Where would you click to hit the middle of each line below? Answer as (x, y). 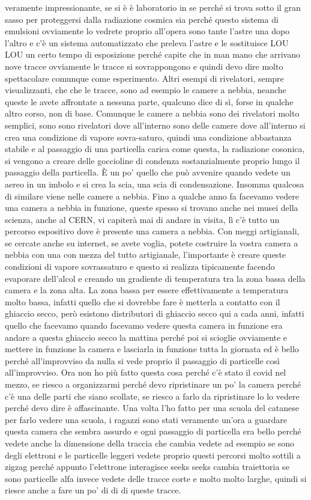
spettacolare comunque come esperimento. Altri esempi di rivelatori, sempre (144, 78)
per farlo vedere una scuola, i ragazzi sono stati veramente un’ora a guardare (146, 419)
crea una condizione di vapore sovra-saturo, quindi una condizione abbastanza (148, 137)
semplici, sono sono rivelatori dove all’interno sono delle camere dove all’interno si (155, 125)
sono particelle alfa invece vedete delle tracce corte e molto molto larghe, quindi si (156, 478)
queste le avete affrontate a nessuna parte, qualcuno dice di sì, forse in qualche (149, 101)
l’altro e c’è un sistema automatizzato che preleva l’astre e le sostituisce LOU (147, 42)
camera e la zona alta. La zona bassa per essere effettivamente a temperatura (147, 290)
